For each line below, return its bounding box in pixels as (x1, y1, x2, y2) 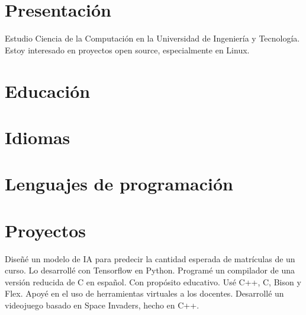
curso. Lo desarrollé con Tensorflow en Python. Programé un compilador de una (5, 264, 295, 276)
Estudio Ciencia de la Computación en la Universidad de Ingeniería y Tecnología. (5, 32, 300, 44)
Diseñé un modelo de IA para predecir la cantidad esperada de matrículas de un (5, 252, 295, 265)
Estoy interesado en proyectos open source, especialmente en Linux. (5, 43, 250, 56)
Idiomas (5, 125, 70, 149)
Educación (5, 78, 91, 103)
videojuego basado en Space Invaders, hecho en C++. (5, 298, 199, 311)
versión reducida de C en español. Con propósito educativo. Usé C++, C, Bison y (5, 275, 301, 288)
